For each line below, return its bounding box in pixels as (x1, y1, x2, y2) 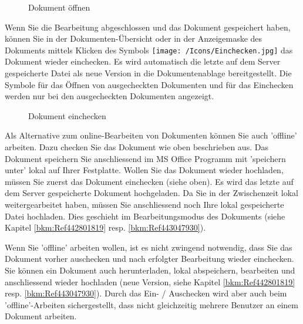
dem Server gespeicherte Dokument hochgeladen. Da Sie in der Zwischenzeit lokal (5, 187, 298, 199)
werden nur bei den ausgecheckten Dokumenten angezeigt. (5, 90, 214, 102)
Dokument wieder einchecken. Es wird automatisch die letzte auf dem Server (5, 55, 281, 67)
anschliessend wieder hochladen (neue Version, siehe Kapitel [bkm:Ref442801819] (5, 275, 295, 288)
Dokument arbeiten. (5, 310, 77, 322)
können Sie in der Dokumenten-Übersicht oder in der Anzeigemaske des (5, 32, 262, 45)
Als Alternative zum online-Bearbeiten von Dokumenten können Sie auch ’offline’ (5, 129, 297, 141)
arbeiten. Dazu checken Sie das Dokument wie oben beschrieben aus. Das (5, 141, 268, 153)
